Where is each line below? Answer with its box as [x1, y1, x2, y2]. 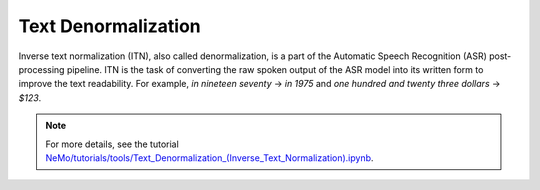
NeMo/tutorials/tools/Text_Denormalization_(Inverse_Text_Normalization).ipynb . [45, 151, 374, 164]
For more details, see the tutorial [45, 138, 179, 150]
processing [18, 63, 65, 75]
